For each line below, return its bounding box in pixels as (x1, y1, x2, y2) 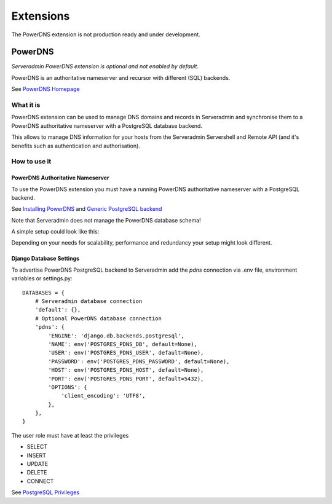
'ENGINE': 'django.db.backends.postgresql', (48, 332, 184, 339)
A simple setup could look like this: (11, 228, 100, 235)
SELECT (26, 443, 47, 451)
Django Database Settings (11, 255, 80, 262)
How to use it (11, 157, 52, 166)
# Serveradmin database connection (34, 298, 143, 305)
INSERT (26, 452, 46, 459)
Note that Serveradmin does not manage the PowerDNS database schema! (11, 216, 201, 224)
